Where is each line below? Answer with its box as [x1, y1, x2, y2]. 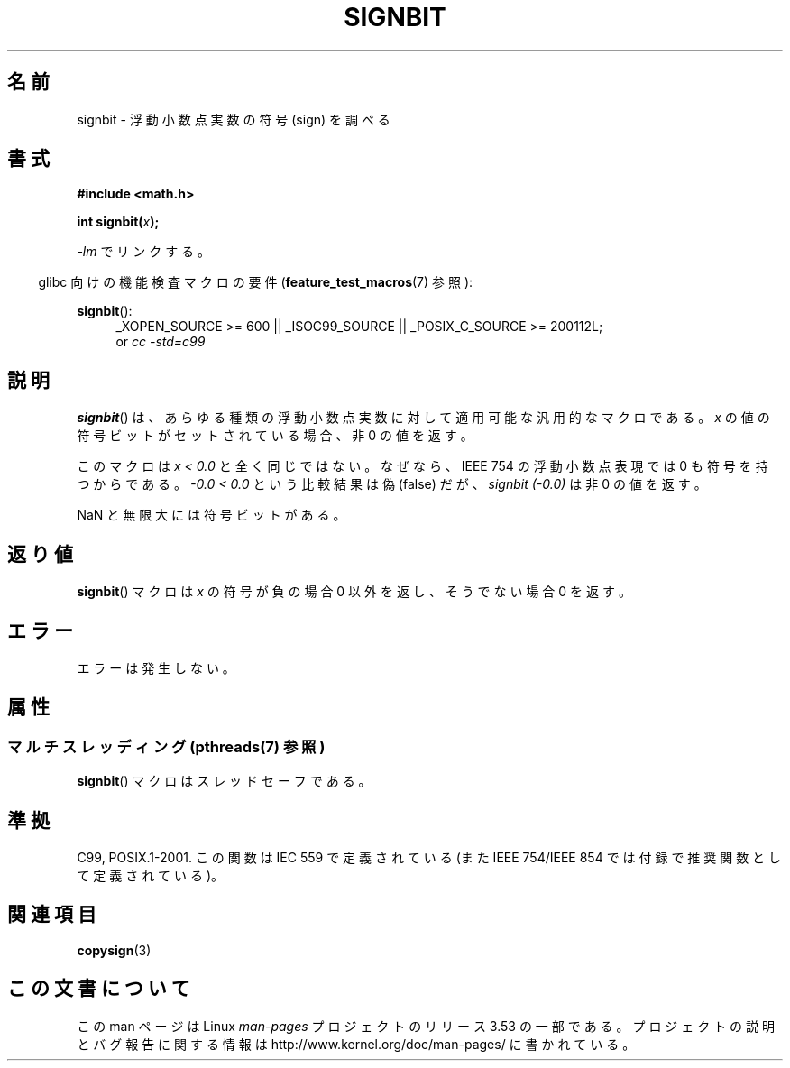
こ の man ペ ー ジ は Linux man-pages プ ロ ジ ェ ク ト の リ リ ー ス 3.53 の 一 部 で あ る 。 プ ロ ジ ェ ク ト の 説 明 [77, 1017, 775, 1034]
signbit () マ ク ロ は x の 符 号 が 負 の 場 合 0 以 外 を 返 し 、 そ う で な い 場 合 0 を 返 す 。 [77, 584, 631, 600]
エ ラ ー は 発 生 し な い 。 [77, 659, 235, 676]
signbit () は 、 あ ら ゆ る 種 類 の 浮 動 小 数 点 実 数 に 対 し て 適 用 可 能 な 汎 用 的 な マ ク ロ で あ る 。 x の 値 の [77, 410, 770, 426]
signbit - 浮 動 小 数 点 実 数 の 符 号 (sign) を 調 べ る [77, 111, 390, 127]
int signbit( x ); [77, 214, 160, 230]
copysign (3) [77, 942, 152, 958]
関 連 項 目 [7, 903, 96, 926]
